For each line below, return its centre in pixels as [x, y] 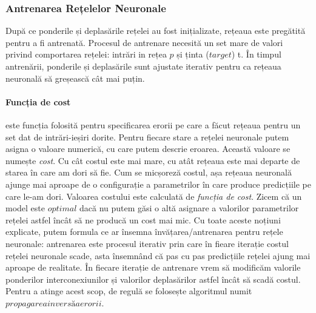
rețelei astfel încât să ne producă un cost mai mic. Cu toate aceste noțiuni [143, 219]
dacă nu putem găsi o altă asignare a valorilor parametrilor [189, 208]
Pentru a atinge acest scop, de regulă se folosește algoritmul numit [129, 291]
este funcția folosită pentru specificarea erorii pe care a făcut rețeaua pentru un [153, 124]
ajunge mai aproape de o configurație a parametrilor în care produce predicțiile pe [158, 184]
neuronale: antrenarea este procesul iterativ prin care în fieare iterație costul [147, 243]
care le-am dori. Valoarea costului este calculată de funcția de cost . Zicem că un [154, 196]
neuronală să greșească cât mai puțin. [75, 78]
